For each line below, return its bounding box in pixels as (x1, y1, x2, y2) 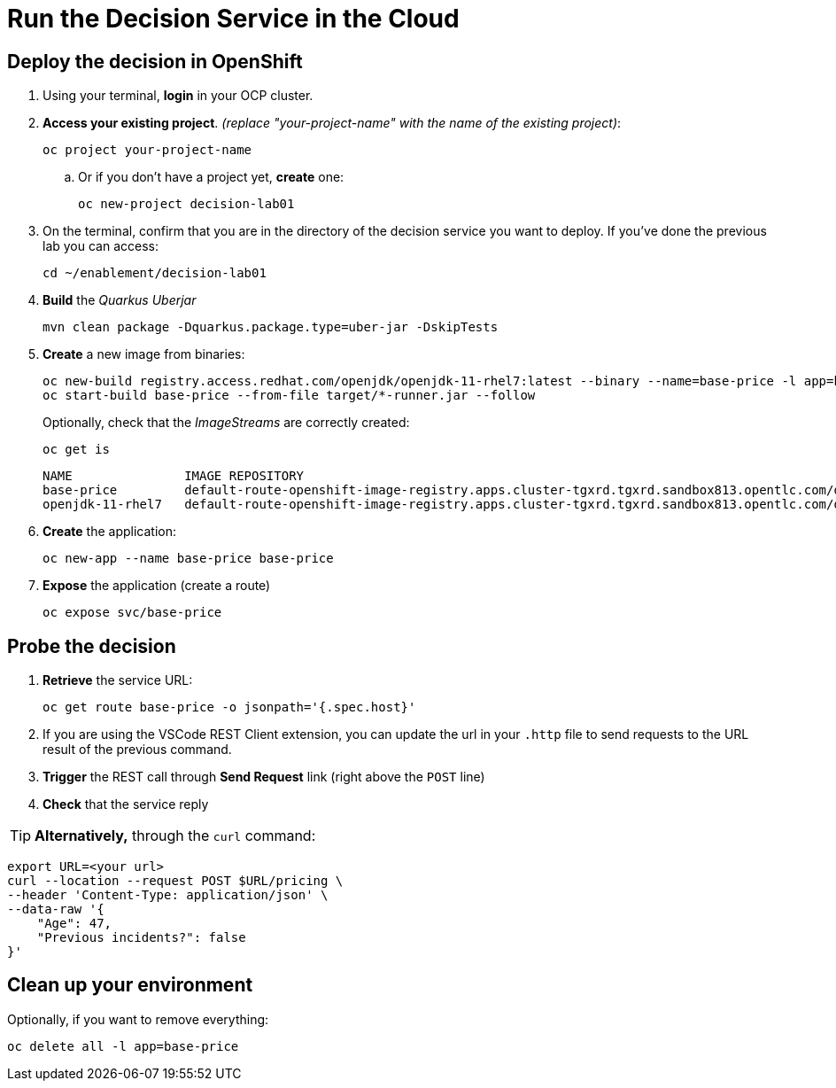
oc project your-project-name (43, 143, 252, 158)
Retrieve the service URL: (43, 672, 193, 688)
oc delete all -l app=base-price (7, 1038, 239, 1053)
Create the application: (43, 524, 177, 540)
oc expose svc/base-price (43, 605, 222, 620)
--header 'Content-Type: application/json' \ (7, 888, 329, 903)
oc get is (43, 442, 110, 457)
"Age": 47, (36, 916, 112, 931)
